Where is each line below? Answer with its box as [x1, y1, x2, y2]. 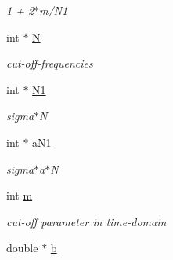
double [6, 240, 38, 256]
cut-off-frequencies [6, 55, 93, 71]
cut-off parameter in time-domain [6, 213, 167, 229]
